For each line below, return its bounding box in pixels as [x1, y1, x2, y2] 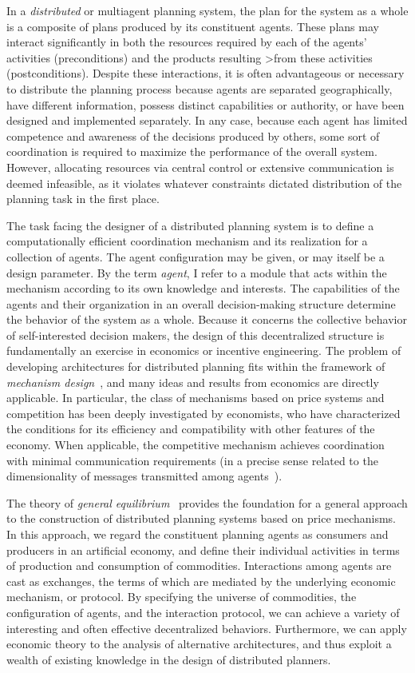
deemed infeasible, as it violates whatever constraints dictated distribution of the [6, 174, 402, 191]
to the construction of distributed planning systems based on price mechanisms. [6, 510, 397, 527]
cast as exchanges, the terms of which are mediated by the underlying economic [6, 572, 396, 589]
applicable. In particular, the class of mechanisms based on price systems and [6, 389, 385, 406]
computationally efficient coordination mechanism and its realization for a [6, 233, 368, 249]
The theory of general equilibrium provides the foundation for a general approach [6, 494, 408, 511]
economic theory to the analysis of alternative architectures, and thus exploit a [6, 635, 392, 652]
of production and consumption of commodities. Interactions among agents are [6, 557, 392, 574]
